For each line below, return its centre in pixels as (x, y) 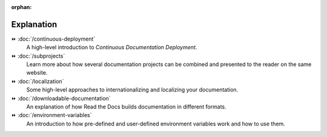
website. (37, 73)
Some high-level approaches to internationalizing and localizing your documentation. (132, 90)
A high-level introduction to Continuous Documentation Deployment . (112, 47)
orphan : (21, 7)
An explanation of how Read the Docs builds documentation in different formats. (126, 107)
